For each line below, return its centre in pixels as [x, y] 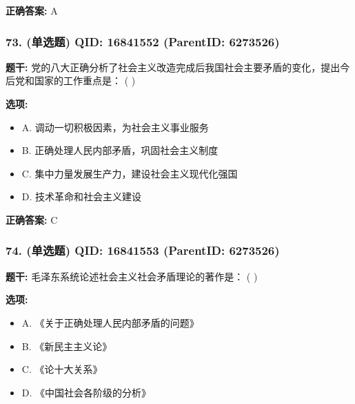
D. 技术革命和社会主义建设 [82, 196]
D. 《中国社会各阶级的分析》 [87, 392]
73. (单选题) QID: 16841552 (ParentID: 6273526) [143, 41]
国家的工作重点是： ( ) [85, 80]
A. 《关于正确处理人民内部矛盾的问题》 [110, 322]
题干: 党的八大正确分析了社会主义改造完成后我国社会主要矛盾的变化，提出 [173, 67]
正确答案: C [32, 219]
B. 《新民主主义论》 [67, 346]
